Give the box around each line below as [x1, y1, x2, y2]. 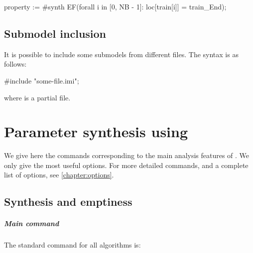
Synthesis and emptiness [4, 194, 132, 209]
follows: [4, 59, 27, 69]
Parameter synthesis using [4, 121, 188, 142]
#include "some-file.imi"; [4, 75, 79, 85]
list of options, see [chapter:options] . [4, 169, 114, 180]
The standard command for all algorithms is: [4, 240, 141, 250]
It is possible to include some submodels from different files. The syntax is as [4, 49, 239, 59]
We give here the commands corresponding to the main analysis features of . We [4, 150, 250, 161]
